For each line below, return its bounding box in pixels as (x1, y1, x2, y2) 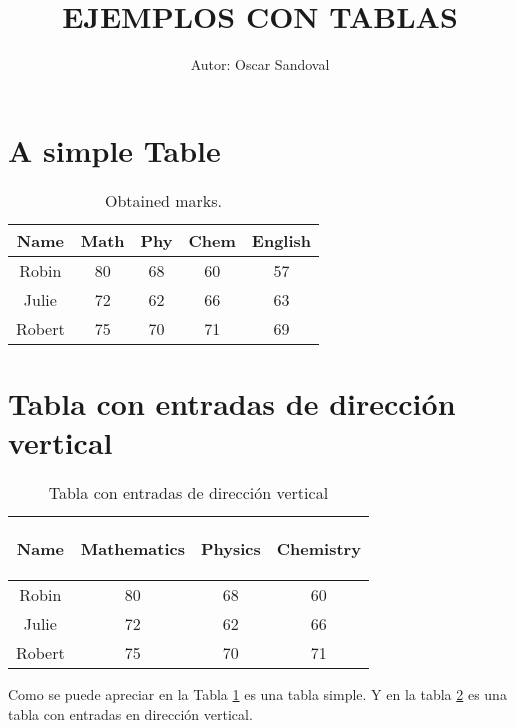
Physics (200, 536, 261, 560)
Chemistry (276, 536, 361, 560)
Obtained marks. (105, 188, 223, 212)
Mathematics (80, 536, 185, 560)
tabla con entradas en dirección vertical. (8, 703, 253, 724)
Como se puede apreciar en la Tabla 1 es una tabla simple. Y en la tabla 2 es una (8, 683, 507, 704)
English (251, 228, 312, 252)
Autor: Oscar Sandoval (190, 54, 330, 75)
